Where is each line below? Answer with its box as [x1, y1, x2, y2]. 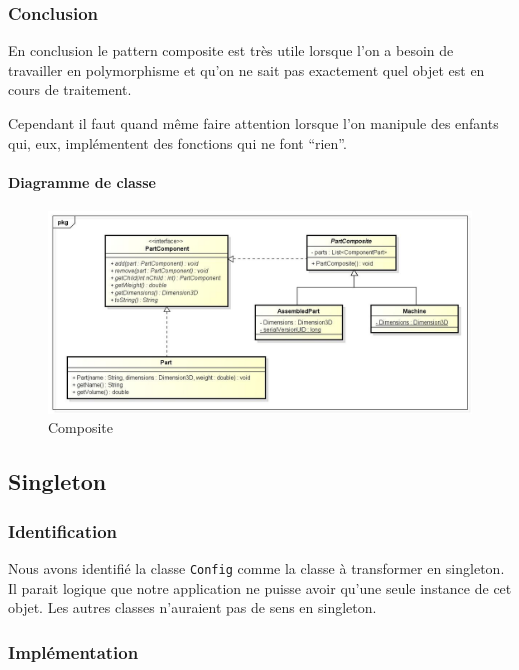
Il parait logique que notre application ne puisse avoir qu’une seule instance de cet [8, 577, 512, 598]
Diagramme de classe [8, 171, 156, 192]
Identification [8, 518, 118, 543]
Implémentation [8, 639, 139, 664]
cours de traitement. [8, 79, 132, 100]
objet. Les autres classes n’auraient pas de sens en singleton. [8, 597, 377, 618]
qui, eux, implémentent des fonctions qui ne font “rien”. [8, 132, 347, 153]
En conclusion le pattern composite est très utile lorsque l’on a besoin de [8, 40, 454, 61]
